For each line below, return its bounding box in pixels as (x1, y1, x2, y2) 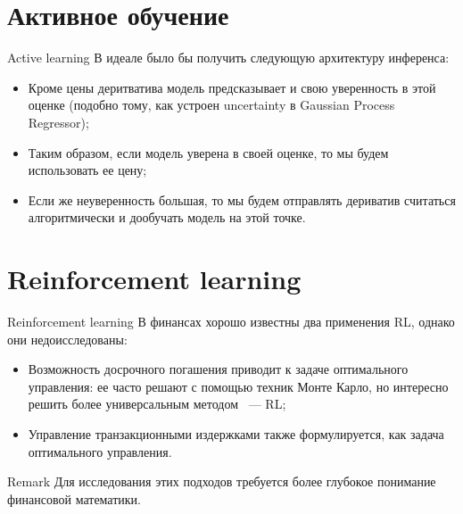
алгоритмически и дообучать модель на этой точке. (28, 208, 306, 227)
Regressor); (28, 112, 89, 131)
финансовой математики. (7, 489, 142, 508)
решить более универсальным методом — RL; (28, 394, 286, 413)
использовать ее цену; (28, 161, 147, 179)
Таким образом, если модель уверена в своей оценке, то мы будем (28, 143, 389, 162)
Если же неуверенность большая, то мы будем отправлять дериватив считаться (28, 190, 456, 209)
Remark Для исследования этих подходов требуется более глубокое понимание (7, 472, 436, 491)
